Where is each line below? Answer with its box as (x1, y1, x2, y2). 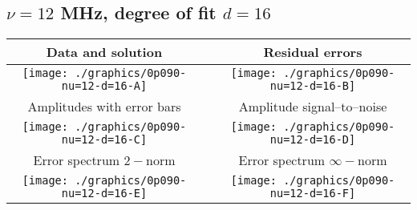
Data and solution (46, 42, 163, 62)
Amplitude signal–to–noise (238, 97, 387, 116)
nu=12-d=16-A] (61, 79, 148, 93)
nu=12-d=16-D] (269, 133, 356, 147)
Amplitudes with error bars (27, 97, 181, 116)
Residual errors (263, 42, 362, 62)
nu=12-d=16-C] (61, 133, 148, 147)
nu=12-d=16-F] (269, 187, 356, 200)
